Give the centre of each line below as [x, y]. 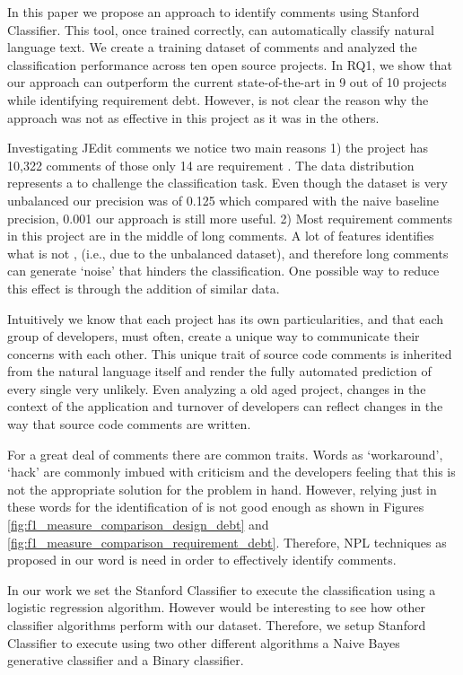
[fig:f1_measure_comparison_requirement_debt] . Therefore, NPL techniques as [227, 542]
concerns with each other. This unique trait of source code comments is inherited [230, 353]
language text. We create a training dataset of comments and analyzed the [212, 47]
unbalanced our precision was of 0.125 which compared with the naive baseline [223, 200]
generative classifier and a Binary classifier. [126, 660]
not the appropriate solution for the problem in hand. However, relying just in [222, 489]
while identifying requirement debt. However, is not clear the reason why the [218, 99]
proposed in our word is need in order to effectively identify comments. [202, 560]
